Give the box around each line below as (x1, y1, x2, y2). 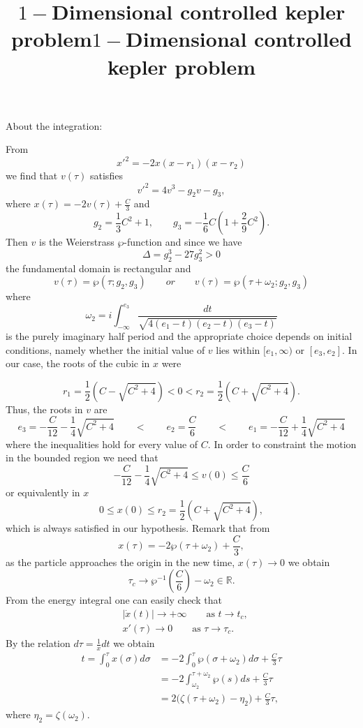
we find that (6, 168, 58, 183)
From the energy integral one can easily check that (6, 593, 222, 607)
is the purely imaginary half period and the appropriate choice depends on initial (6, 329, 353, 343)
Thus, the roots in (6, 401, 83, 416)
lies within (216, 342, 260, 357)
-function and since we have (124, 235, 242, 249)
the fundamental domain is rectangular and (6, 260, 191, 275)
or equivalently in (6, 485, 80, 500)
